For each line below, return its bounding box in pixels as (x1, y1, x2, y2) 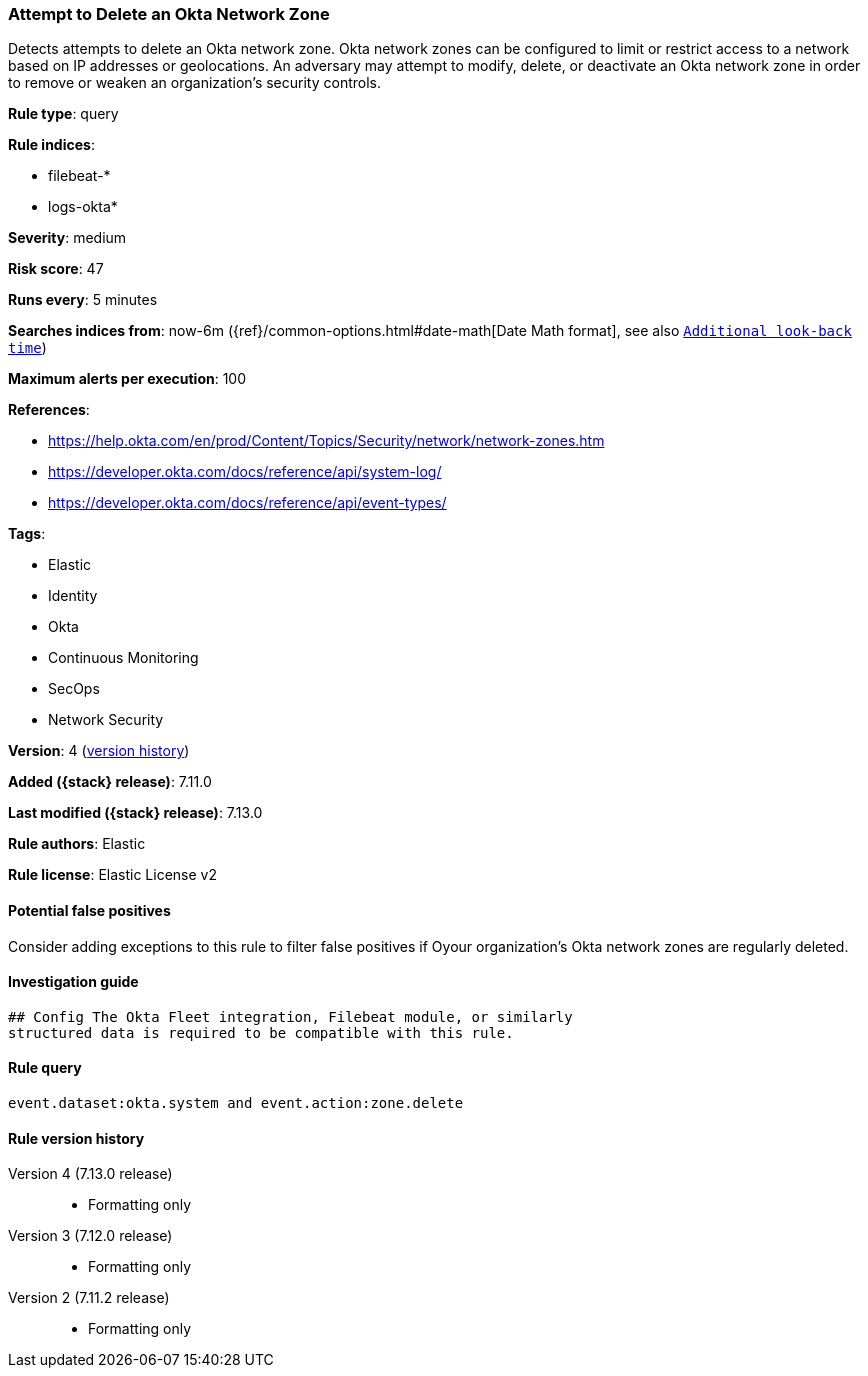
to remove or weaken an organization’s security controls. (8, 74, 382, 92)
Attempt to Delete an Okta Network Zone (8, 4, 330, 24)
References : (8, 401, 90, 419)
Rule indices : (8, 136, 95, 154)
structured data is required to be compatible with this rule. (8, 1024, 514, 1041)
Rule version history (8, 1129, 145, 1147)
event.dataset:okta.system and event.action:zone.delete (8, 1095, 464, 1112)
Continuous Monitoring (48, 649, 199, 667)
